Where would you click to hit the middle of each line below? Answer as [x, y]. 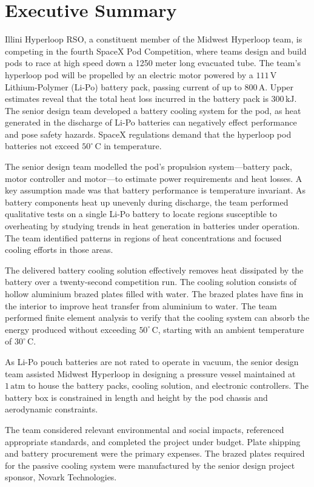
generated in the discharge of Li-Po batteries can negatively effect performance [151, 122]
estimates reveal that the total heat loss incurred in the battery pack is [137, 99]
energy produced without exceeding [71, 329]
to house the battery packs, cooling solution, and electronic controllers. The [168, 385]
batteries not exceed [42, 146]
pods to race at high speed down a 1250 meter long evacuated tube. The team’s [153, 63]
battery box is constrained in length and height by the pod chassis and [136, 397]
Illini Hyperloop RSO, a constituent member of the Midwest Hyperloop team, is [154, 39]
